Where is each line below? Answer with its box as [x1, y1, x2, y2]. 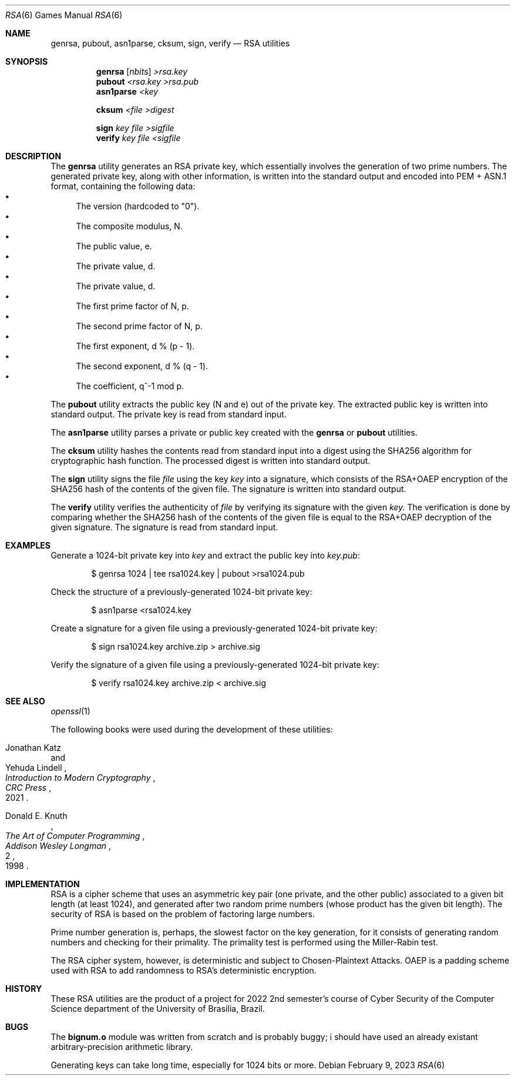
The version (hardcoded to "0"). [76, 201, 200, 211]
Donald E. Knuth [5, 811, 68, 821]
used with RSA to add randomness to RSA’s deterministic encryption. [51, 965, 317, 975]
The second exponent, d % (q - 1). [76, 361, 208, 371]
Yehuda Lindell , [5, 763, 67, 773]
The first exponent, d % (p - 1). [76, 341, 195, 351]
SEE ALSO [5, 696, 45, 706]
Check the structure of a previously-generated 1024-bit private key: [51, 587, 312, 597]
